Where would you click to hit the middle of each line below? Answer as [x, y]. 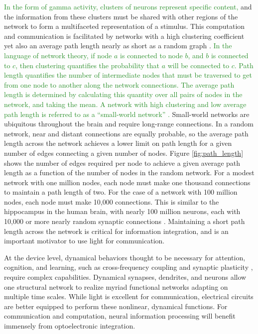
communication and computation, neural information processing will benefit [120, 316]
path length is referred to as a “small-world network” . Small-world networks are [127, 114]
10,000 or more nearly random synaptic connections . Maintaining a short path [125, 221]
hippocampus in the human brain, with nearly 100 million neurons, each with [122, 211]
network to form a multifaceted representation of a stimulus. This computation [125, 26]
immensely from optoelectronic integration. [70, 326]
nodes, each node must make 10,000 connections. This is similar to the [112, 201]
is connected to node [151, 55]
